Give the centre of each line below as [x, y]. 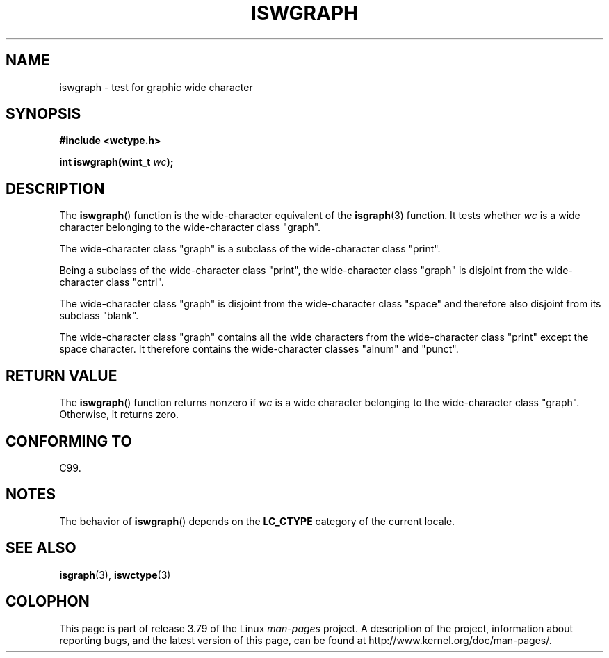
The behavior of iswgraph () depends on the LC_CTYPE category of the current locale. [257, 521]
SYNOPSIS [43, 114]
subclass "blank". [99, 316]
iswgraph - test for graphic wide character [156, 87]
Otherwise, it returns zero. [119, 415]
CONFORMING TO [69, 441]
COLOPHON [48, 602]
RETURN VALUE [62, 376]
